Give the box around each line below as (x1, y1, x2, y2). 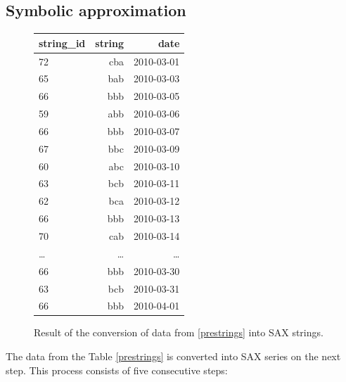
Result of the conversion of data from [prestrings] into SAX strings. (34, 325, 323, 340)
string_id (39, 35, 86, 50)
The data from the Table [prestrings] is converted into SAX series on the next (6, 349, 341, 364)
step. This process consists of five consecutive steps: (6, 362, 228, 377)
